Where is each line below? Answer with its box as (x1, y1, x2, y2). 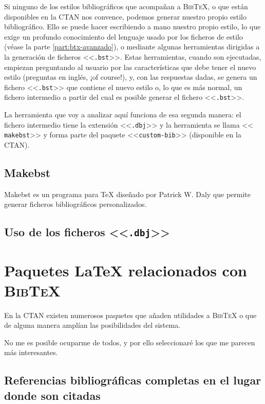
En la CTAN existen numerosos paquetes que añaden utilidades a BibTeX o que (4, 309, 257, 320)
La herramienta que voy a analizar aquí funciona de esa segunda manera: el (4, 109, 241, 120)
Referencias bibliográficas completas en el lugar (4, 372, 261, 388)
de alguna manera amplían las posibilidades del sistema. (4, 320, 181, 330)
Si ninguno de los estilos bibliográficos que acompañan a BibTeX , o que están (4, 1, 248, 11)
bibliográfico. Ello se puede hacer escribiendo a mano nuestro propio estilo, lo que (4, 21, 261, 32)
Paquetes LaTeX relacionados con (4, 259, 247, 280)
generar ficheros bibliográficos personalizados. (4, 199, 147, 209)
